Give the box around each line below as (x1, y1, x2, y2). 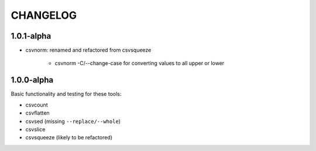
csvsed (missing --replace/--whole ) (25, 118, 121, 125)
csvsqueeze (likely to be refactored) (25, 134, 113, 141)
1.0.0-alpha (11, 75, 54, 85)
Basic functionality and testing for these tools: (11, 91, 122, 98)
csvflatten (25, 109, 50, 116)
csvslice (25, 126, 46, 133)
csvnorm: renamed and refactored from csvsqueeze (25, 47, 152, 54)
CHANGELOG (11, 9, 77, 22)
